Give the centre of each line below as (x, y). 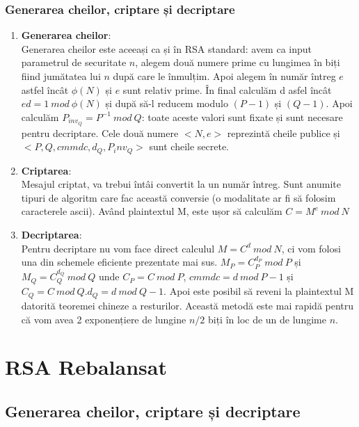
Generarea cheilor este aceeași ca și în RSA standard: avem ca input (166, 48)
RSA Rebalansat (86, 367)
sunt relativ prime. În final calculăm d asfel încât (227, 89)
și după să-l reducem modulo (167, 103)
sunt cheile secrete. (189, 146)
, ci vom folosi (311, 248)
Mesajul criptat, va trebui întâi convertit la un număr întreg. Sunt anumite (181, 184)
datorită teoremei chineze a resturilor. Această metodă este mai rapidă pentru (188, 305)
